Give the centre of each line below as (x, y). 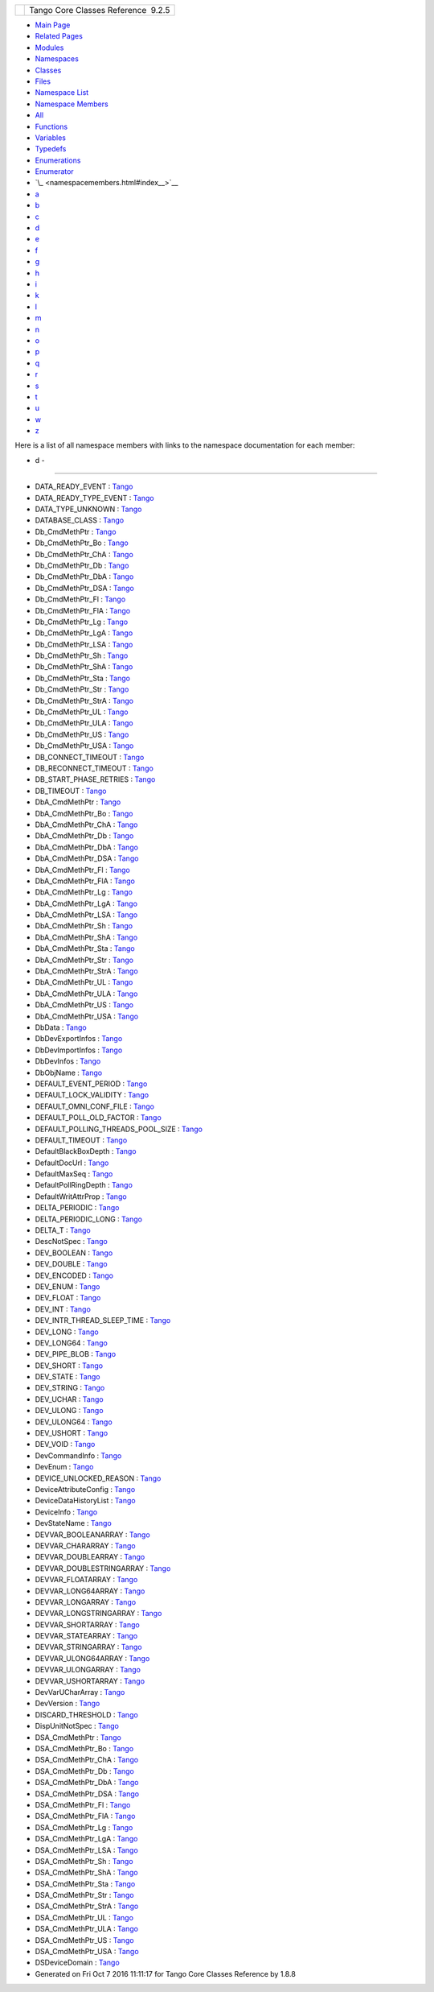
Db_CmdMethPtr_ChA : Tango (84, 554)
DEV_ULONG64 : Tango (74, 1422)
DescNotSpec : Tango (71, 1242)
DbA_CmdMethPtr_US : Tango (84, 1005)
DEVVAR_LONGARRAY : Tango (86, 1601)
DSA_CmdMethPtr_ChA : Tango (87, 1760)
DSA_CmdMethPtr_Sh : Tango (84, 1861)
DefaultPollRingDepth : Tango (84, 1185)
